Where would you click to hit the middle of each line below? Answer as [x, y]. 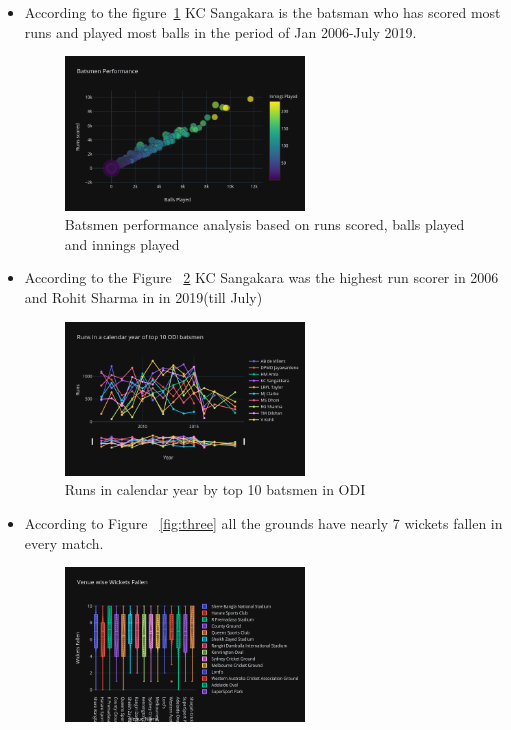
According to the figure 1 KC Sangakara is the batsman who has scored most [262, 12]
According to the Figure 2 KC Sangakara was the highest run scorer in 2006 [261, 277]
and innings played [122, 243]
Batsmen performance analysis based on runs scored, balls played [264, 224]
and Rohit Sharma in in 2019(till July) [143, 296]
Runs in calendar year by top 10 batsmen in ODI [215, 489]
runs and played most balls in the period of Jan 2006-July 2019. [220, 31]
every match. [64, 542]
